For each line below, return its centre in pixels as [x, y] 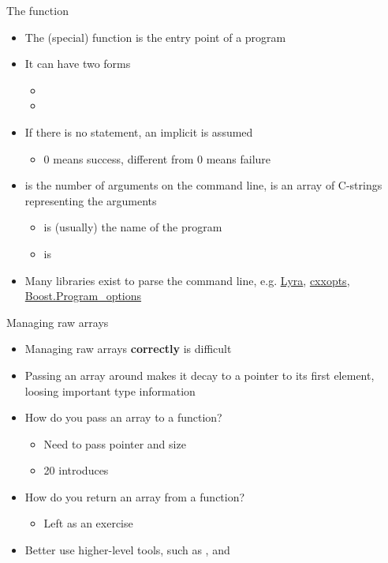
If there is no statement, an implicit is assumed [139, 131]
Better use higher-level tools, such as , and [127, 550]
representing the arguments [91, 200]
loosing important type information [110, 390]
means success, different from [123, 158]
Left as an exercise [88, 523]
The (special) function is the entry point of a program [155, 37]
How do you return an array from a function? [135, 496]
